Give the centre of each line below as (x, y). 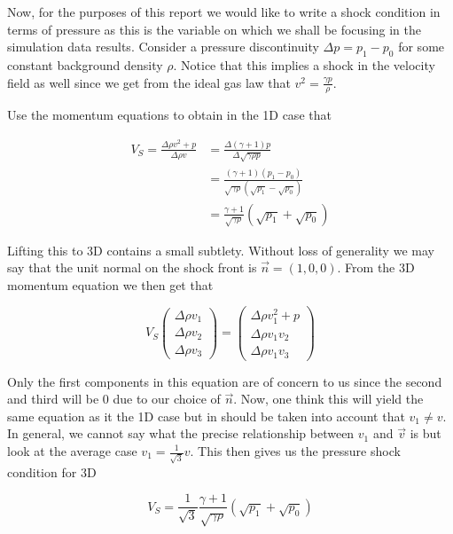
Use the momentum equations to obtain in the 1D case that (169, 115)
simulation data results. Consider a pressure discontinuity (163, 47)
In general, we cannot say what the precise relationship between (181, 433)
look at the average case (72, 451)
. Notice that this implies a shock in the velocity (304, 64)
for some (422, 47)
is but (426, 433)
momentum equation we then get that (110, 284)
